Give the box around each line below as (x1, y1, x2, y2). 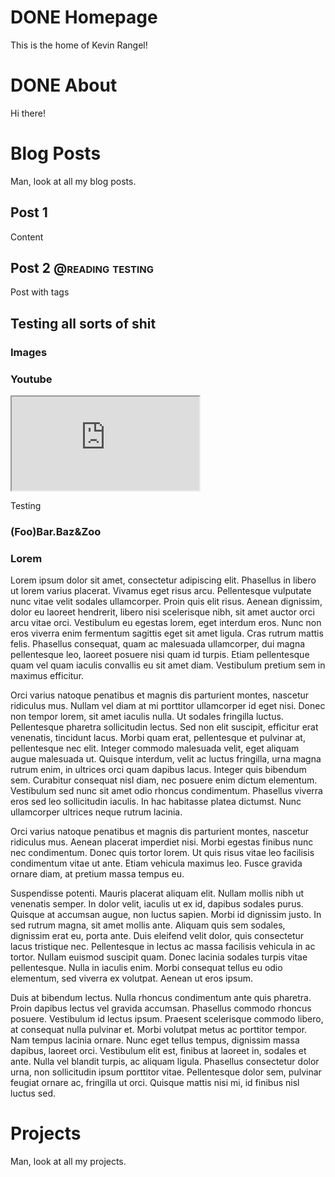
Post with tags (10, 286, 70, 298)
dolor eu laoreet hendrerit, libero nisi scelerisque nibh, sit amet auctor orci (10, 606, 315, 618)
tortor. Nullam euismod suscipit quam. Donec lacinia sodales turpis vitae (10, 951, 308, 963)
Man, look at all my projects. (10, 1156, 127, 1168)
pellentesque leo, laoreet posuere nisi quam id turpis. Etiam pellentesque (10, 649, 310, 661)
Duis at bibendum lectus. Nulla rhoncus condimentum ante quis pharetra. (10, 992, 312, 1004)
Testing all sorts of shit (10, 315, 157, 332)
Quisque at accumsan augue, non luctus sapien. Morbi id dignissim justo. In (10, 909, 322, 921)
